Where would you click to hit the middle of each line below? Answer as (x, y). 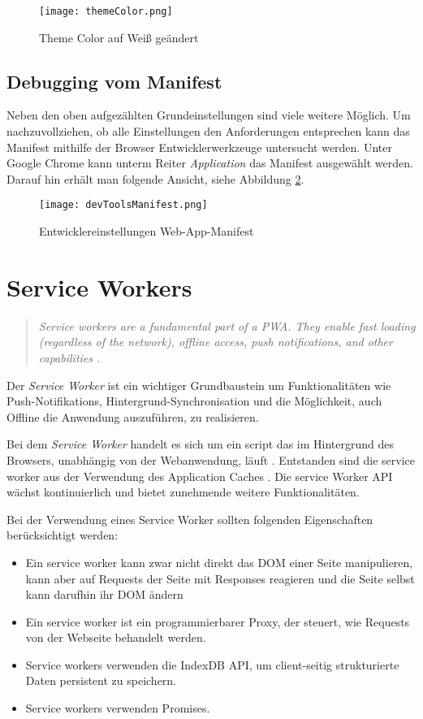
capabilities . (69, 357)
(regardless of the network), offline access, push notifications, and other (216, 342)
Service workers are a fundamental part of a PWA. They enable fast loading (227, 325)
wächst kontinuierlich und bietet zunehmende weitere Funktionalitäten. (183, 492)
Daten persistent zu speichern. (101, 680)
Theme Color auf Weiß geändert (119, 37)
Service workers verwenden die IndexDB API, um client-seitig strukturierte (212, 664)
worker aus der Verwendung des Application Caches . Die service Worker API (200, 476)
